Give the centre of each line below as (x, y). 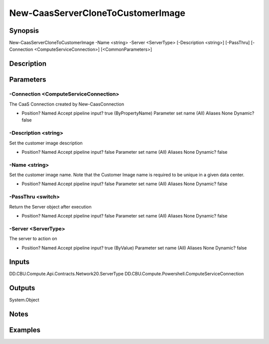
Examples (25, 330)
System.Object (24, 300)
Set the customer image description (46, 143)
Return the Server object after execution (50, 207)
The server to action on (33, 238)
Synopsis (24, 31)
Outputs (22, 288)
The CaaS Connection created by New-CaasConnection (67, 104)
